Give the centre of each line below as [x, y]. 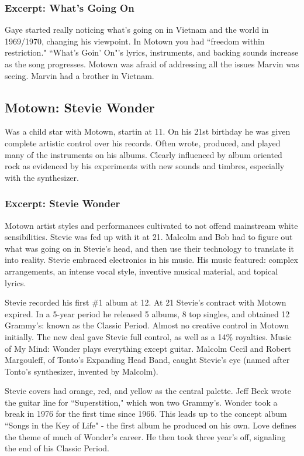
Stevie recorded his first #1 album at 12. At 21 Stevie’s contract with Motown [146, 302]
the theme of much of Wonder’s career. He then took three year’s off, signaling [145, 436]
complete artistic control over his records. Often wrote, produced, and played [143, 143]
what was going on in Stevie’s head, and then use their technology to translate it [150, 248]
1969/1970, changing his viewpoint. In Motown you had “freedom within [135, 41]
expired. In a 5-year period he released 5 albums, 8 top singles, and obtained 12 [147, 313]
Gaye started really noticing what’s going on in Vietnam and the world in [137, 30]
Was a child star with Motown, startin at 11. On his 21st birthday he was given [148, 131]
